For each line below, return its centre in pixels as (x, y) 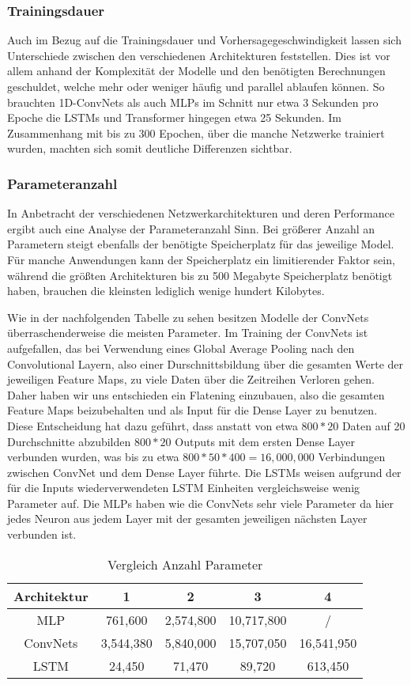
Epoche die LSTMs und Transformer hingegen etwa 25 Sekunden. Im (175, 117)
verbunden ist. (42, 534)
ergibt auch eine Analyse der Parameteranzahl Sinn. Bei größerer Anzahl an (191, 228)
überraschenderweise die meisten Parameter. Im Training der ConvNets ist (188, 333)
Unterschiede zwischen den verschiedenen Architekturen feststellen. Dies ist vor (199, 55)
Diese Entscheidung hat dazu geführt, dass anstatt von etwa (153, 425)
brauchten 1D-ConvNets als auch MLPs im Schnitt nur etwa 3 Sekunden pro (193, 102)
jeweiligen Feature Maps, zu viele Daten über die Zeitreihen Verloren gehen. (191, 379)
